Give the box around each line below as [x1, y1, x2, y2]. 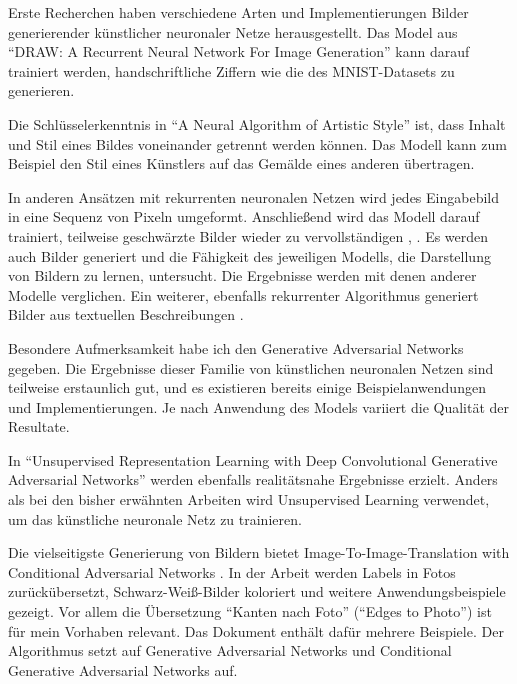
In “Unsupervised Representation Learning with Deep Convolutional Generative [8, 449, 498, 470]
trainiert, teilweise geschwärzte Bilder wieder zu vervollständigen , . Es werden [8, 225, 489, 246]
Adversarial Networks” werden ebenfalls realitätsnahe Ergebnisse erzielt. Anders [8, 469, 498, 490]
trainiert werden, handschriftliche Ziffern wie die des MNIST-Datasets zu [8, 60, 455, 81]
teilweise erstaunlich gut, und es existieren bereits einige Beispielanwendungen [8, 377, 486, 398]
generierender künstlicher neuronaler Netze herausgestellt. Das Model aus [8, 21, 458, 42]
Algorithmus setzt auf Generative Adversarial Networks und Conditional [8, 640, 452, 661]
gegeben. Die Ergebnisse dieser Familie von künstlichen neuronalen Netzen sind [8, 357, 494, 378]
